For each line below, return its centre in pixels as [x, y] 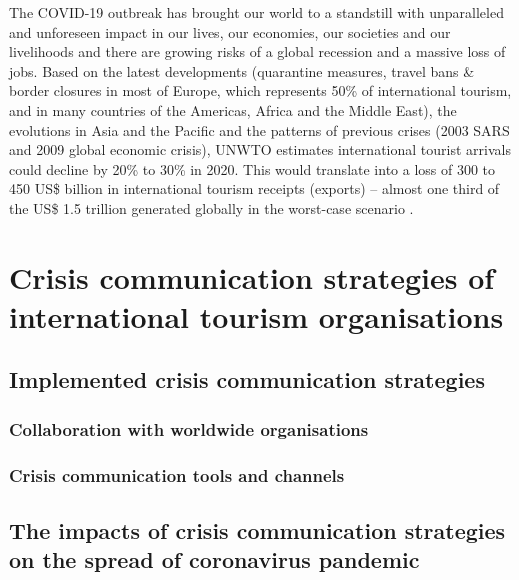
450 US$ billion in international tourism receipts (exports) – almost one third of [254, 188]
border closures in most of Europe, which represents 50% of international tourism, [260, 90]
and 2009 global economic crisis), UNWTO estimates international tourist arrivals [260, 149]
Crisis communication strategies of [252, 276]
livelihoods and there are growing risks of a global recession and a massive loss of [257, 51]
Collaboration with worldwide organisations [189, 428]
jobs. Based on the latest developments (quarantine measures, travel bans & [242, 70]
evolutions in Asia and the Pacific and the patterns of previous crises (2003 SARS [259, 129]
